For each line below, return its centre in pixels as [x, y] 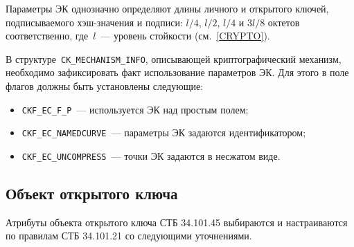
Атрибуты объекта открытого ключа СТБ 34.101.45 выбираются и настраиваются [177, 222]
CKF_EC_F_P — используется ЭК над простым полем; [135, 109]
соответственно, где [47, 36]
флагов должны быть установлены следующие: [105, 86]
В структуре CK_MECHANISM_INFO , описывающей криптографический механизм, [174, 58]
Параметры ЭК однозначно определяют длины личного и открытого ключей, [167, 8]
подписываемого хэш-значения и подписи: [94, 22]
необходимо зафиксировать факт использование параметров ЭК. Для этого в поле [177, 72]
